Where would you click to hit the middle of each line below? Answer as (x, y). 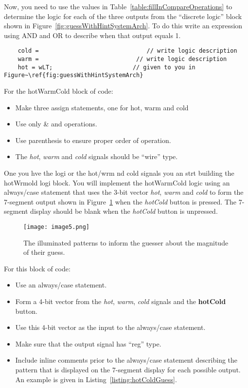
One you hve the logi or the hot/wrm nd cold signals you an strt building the (119, 173)
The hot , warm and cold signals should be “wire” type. (97, 156)
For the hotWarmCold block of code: (59, 91)
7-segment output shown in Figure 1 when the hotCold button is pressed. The (120, 201)
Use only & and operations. (56, 124)
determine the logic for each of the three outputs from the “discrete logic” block (123, 16)
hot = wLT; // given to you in (106, 67)
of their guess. (44, 252)
